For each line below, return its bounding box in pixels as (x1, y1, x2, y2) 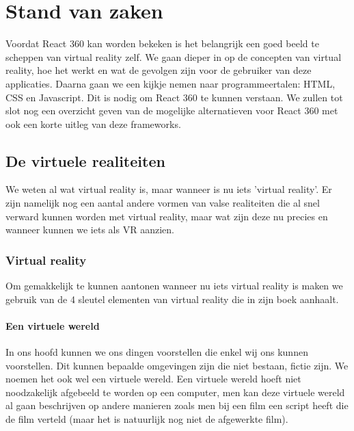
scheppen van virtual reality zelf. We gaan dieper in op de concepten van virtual (5, 49, 342, 64)
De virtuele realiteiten (5, 150, 165, 171)
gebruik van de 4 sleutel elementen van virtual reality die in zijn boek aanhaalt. (5, 291, 339, 306)
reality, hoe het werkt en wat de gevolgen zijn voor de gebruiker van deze (5, 63, 312, 77)
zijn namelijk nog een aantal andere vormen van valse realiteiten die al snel (5, 196, 320, 210)
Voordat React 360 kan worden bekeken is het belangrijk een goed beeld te (5, 36, 319, 51)
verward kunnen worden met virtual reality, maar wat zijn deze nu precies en (5, 209, 328, 223)
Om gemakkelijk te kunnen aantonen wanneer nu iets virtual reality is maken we (5, 278, 343, 293)
